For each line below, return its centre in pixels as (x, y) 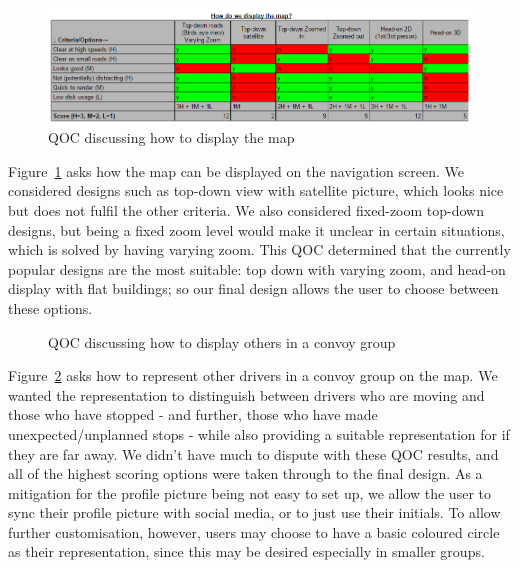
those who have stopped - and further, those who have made (193, 414)
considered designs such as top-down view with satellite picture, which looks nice (256, 190)
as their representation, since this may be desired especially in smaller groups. (246, 551)
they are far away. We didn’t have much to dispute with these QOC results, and (253, 453)
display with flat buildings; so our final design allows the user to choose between (253, 288)
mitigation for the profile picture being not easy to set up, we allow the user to (249, 492)
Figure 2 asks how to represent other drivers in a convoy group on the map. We (253, 375)
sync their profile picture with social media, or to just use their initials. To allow (254, 512)
